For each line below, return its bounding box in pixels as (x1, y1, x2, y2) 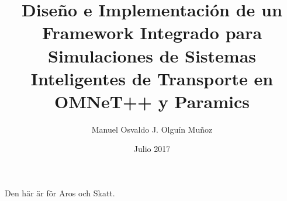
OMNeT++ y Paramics (54, 89, 250, 113)
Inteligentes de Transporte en (30, 66, 274, 90)
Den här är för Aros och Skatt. (5, 187, 115, 199)
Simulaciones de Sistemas (47, 43, 257, 67)
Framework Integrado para (42, 20, 262, 44)
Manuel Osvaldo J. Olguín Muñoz (91, 123, 213, 135)
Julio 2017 (133, 143, 171, 155)
